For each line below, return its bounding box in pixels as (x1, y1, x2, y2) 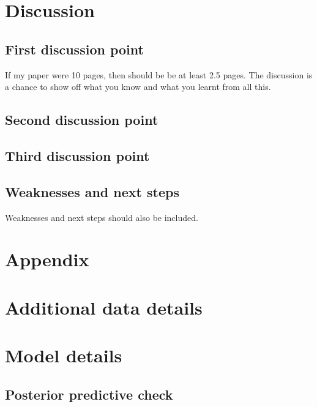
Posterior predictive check (5, 384, 173, 403)
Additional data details (5, 294, 203, 319)
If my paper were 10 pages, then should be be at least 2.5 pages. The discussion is (5, 68, 313, 81)
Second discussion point (5, 110, 158, 129)
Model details (5, 343, 122, 368)
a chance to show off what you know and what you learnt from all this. (5, 80, 271, 93)
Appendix (5, 247, 89, 272)
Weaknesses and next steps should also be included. (5, 211, 198, 223)
